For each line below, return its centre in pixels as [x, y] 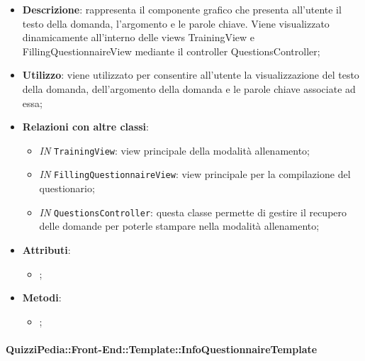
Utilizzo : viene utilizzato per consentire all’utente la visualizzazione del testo [191, 75]
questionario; [67, 188]
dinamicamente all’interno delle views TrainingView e [139, 37]
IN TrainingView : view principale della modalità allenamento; [174, 150]
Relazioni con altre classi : [85, 127]
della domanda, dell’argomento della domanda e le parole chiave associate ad [189, 88]
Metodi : [42, 298]
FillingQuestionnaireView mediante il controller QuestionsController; [171, 51]
